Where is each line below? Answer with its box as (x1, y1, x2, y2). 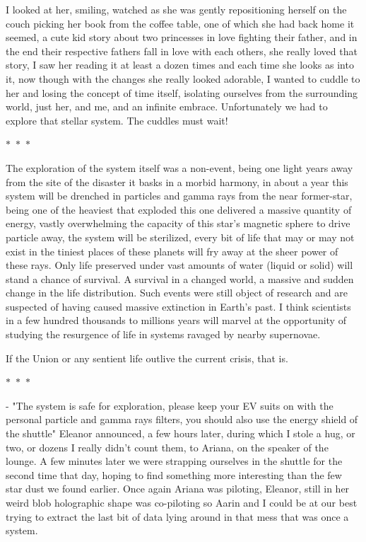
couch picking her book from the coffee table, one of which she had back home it (6, 16, 355, 30)
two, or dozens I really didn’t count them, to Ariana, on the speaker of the (6, 439, 329, 454)
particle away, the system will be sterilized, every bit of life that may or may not (6, 229, 355, 244)
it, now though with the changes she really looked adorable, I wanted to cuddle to (6, 71, 360, 86)
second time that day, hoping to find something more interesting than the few (6, 467, 342, 482)
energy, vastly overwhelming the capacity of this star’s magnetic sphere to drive (6, 216, 350, 231)
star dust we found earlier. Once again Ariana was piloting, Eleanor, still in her (6, 481, 350, 496)
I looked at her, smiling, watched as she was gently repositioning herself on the (6, 2, 347, 16)
